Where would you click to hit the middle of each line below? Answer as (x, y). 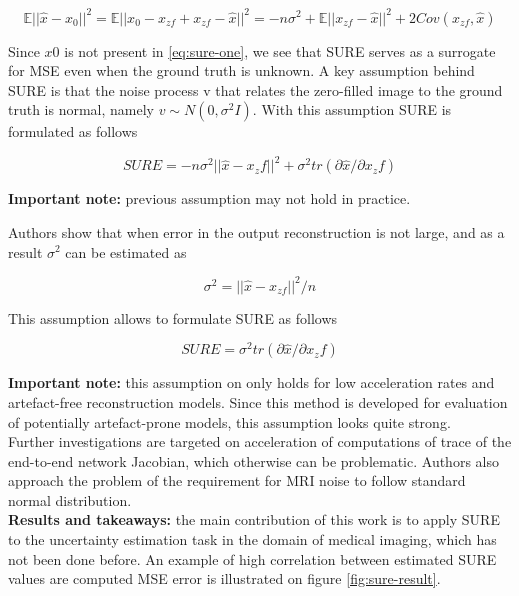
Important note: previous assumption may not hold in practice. (209, 198)
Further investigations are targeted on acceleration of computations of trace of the (260, 441)
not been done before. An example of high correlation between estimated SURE (252, 558)
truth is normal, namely (81, 109)
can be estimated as (126, 251)
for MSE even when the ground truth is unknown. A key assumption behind (241, 70)
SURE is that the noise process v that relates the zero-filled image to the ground (255, 89)
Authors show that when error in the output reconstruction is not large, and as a (256, 231)
